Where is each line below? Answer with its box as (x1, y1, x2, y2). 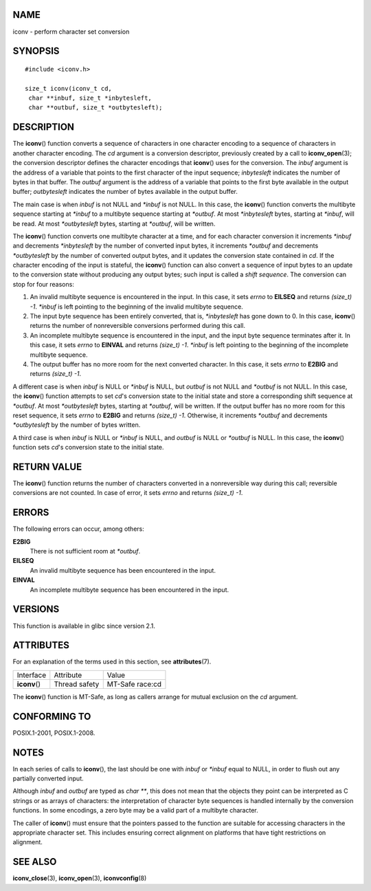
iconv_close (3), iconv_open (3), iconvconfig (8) (12, 874, 147, 883)
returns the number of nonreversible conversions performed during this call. (30, 322, 246, 330)
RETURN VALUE (12, 461, 82, 472)
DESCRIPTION (12, 121, 75, 133)
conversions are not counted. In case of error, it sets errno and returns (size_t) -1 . (12, 489, 243, 497)
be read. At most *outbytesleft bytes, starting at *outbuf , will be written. (12, 219, 216, 228)
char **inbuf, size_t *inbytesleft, (28, 94, 153, 102)
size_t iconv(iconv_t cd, (25, 85, 113, 92)
